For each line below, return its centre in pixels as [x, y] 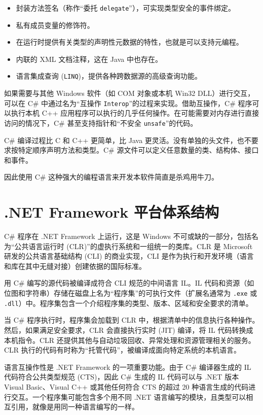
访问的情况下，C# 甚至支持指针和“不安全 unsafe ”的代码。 [101, 123]
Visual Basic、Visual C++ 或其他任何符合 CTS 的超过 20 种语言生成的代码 [126, 386]
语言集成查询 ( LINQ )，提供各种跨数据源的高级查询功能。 [109, 76]
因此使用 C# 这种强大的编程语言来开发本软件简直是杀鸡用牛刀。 [111, 177]
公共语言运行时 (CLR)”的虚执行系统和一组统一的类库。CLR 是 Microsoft [134, 246]
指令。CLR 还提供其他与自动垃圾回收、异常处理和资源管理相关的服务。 [137, 340]
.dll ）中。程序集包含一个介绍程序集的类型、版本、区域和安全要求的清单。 [128, 303]
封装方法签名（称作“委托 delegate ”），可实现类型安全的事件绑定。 [125, 8]
